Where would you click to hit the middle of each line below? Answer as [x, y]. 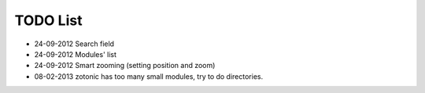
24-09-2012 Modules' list [76, 54]
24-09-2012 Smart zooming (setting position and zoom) [125, 66]
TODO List [48, 20]
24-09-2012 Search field [74, 44]
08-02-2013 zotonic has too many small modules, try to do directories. [149, 76]
